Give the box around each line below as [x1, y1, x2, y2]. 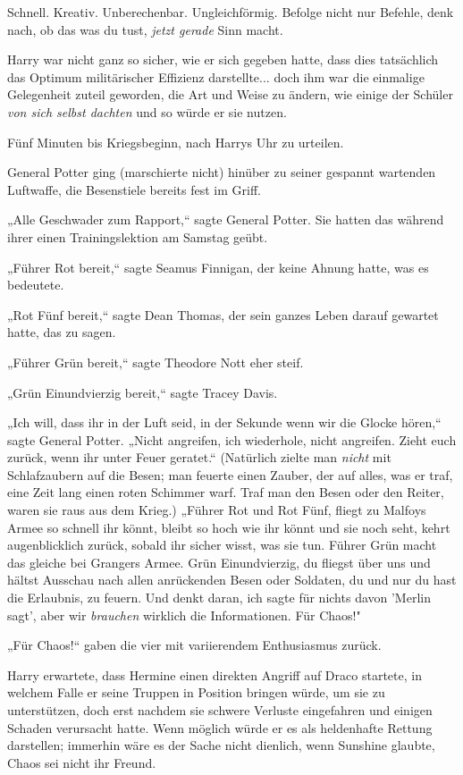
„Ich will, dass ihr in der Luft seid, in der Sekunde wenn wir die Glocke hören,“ [7, 413, 442, 432]
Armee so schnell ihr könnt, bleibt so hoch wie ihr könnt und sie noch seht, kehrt [7, 518, 450, 536]
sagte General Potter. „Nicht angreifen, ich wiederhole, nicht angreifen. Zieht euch [7, 430, 457, 449]
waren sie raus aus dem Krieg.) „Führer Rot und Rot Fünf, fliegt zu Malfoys [7, 501, 426, 519]
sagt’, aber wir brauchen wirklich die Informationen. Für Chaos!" [7, 605, 361, 624]
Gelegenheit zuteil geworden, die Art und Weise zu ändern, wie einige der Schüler [7, 85, 453, 104]
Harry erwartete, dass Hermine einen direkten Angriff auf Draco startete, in [7, 665, 422, 684]
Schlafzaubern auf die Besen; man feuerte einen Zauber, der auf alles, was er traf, [7, 465, 453, 484]
